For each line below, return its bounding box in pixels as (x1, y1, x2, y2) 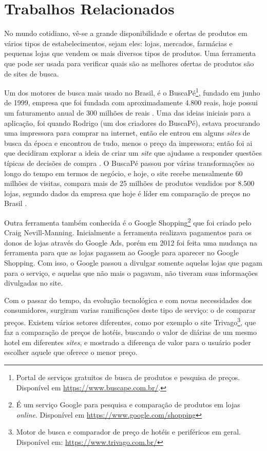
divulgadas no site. (4, 277, 63, 288)
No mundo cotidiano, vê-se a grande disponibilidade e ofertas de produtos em (4, 28, 247, 39)
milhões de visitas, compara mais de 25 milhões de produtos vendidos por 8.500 (4, 178, 255, 189)
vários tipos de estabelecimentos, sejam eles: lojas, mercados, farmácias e (4, 37, 233, 48)
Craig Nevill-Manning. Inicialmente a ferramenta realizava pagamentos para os (4, 227, 252, 238)
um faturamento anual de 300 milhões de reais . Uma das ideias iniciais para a (4, 107, 251, 118)
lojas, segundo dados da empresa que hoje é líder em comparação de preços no (4, 187, 251, 198)
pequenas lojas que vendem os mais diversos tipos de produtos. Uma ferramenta (4, 48, 256, 59)
